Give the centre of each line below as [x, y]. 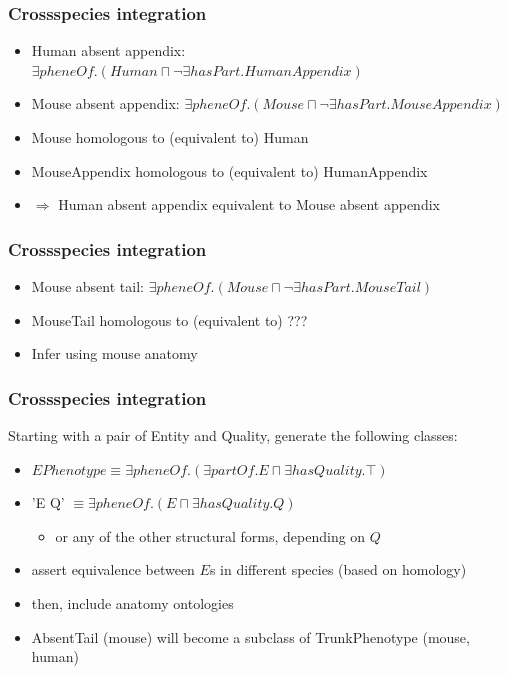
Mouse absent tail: [87, 286]
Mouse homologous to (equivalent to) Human [170, 137]
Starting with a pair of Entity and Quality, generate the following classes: [233, 435]
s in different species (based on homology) [338, 569]
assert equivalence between [113, 569]
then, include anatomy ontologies [132, 602]
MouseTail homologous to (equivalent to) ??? [169, 319]
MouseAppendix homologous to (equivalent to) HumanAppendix [229, 170]
